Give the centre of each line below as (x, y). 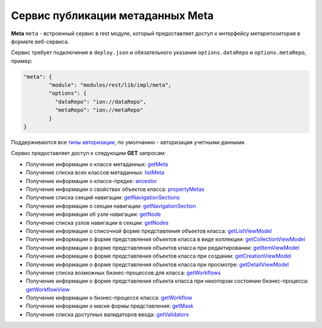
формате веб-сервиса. (40, 41)
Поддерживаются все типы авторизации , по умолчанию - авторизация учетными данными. (129, 143)
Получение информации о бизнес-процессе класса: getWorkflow (109, 298)
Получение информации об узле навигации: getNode (93, 214)
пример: (22, 61)
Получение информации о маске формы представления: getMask (110, 306)
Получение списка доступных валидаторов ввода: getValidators (107, 314)
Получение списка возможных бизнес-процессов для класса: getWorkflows (123, 273)
